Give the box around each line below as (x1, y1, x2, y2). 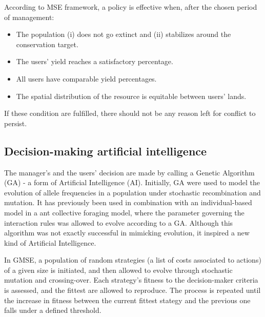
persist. (4, 117, 27, 128)
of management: (4, 11, 54, 22)
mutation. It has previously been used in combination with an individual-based (4, 197, 252, 208)
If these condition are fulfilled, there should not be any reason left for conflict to (4, 108, 256, 118)
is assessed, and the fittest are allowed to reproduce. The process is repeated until (4, 285, 261, 295)
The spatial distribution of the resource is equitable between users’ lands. (16, 90, 247, 101)
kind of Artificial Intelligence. (4, 237, 96, 248)
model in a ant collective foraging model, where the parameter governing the (4, 207, 244, 217)
